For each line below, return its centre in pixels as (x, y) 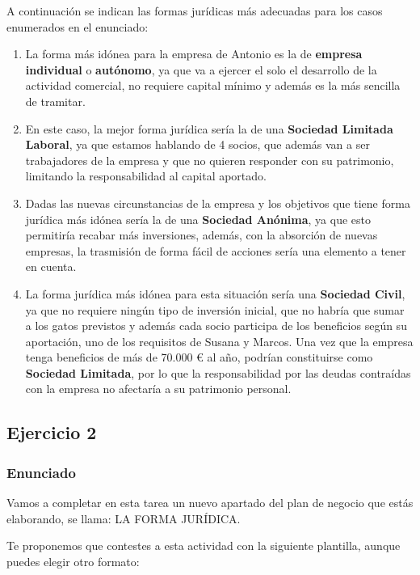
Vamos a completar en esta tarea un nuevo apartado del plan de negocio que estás (210, 503)
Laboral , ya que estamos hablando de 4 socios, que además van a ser (197, 144)
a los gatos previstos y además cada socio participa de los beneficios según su (216, 326)
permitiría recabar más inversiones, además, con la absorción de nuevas (202, 235)
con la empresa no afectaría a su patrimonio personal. (158, 389)
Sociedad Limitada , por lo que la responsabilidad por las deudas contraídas (218, 372)
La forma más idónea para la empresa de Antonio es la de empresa (194, 54)
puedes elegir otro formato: (73, 561)
